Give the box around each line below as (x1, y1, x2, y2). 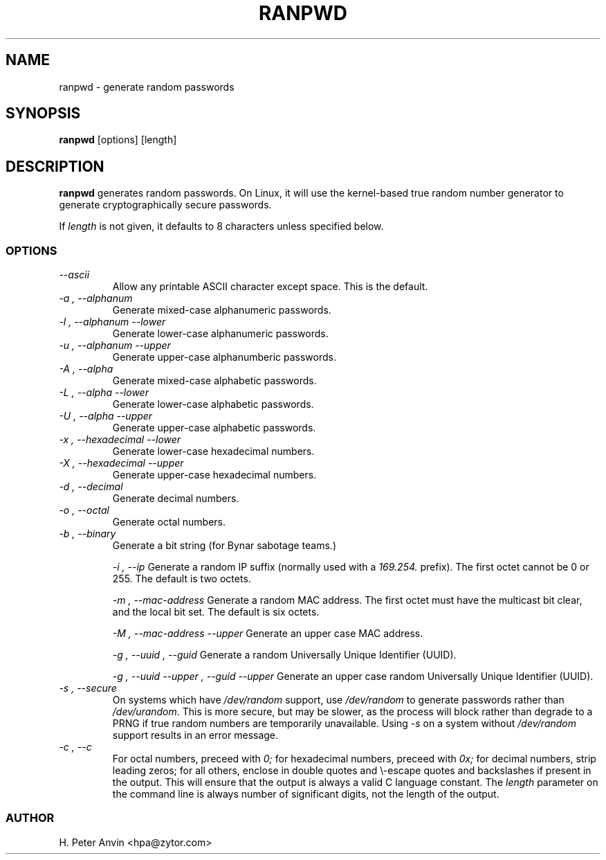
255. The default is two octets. (112, 573, 251, 585)
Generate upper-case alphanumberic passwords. (112, 351, 336, 364)
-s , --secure (59, 682, 117, 695)
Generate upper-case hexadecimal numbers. (112, 469, 317, 481)
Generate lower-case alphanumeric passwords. (112, 328, 329, 340)
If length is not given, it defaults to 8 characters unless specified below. (59, 220, 384, 233)
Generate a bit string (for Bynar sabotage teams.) (112, 539, 337, 552)
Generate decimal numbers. (112, 492, 239, 505)
